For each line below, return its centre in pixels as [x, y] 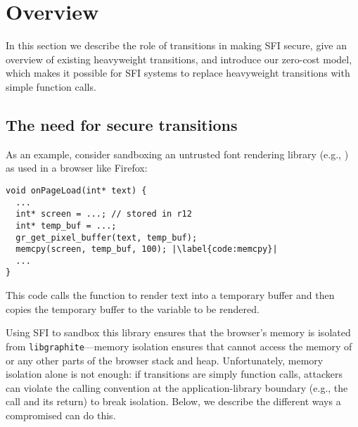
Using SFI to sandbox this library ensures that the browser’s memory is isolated [178, 332]
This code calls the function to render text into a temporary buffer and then [170, 295]
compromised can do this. [61, 415]
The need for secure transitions [122, 124]
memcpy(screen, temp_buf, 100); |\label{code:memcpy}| [147, 249]
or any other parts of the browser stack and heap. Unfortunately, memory [165, 360]
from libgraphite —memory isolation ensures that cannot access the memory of [179, 346]
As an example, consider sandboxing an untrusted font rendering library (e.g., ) [177, 154]
